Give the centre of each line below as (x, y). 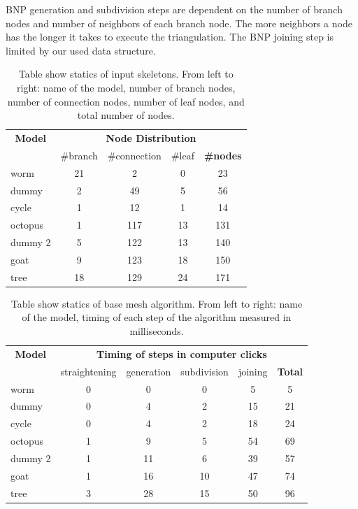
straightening (88, 371)
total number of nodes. (126, 115)
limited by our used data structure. (81, 50)
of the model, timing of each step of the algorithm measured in (157, 317)
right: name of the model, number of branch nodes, (126, 87)
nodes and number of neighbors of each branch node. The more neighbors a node (179, 23)
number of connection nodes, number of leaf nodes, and (126, 101)
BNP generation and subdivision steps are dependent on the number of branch (174, 9)
